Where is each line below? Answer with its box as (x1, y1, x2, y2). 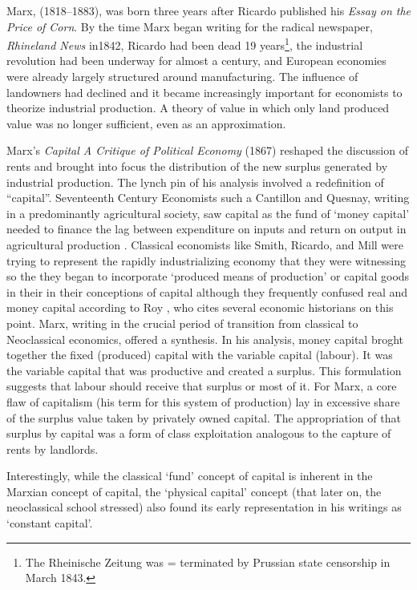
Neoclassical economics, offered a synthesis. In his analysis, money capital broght (6, 330, 403, 347)
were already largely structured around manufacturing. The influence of (6, 68, 358, 85)
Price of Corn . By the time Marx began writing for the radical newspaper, (6, 18, 373, 34)
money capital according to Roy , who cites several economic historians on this (6, 299, 394, 316)
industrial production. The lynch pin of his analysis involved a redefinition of (6, 173, 384, 190)
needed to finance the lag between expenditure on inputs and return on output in (6, 220, 407, 237)
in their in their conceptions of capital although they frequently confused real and (6, 283, 408, 300)
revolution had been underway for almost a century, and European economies (6, 52, 387, 69)
